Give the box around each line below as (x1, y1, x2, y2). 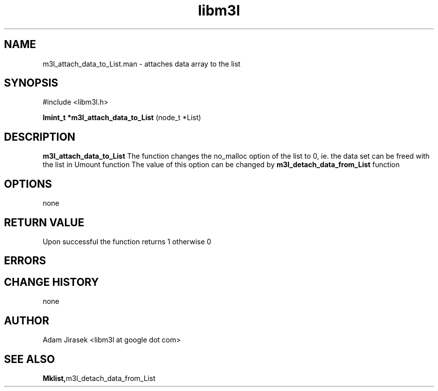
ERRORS (4, 254, 46, 267)
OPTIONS (4, 177, 52, 190)
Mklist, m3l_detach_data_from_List (42, 373, 155, 382)
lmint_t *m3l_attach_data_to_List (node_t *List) (42, 113, 201, 122)
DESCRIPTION (4, 130, 75, 143)
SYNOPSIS (4, 77, 58, 90)
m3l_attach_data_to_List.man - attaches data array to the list (42, 59, 240, 68)
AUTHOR (4, 314, 49, 327)
